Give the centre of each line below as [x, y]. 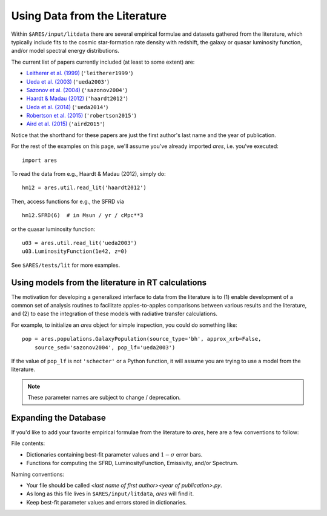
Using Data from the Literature [89, 16]
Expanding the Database [58, 417]
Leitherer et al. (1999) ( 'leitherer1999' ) [80, 73]
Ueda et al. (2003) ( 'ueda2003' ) [68, 81]
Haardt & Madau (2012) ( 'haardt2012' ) [77, 99]
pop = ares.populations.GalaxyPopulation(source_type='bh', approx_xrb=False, [142, 339]
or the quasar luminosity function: [53, 229]
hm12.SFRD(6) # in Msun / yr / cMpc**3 [83, 216]
